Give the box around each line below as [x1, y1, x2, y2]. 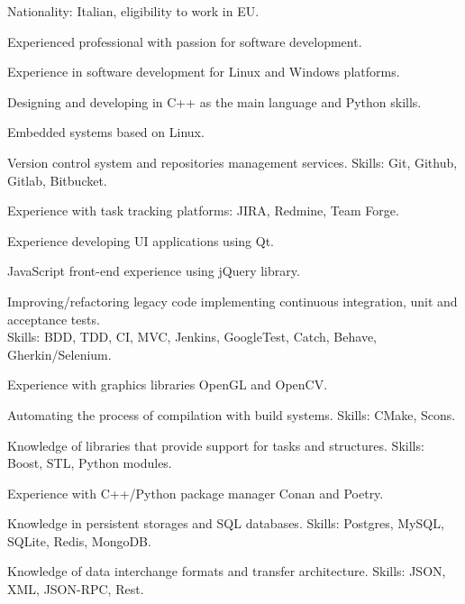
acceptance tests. [7, 309, 100, 328]
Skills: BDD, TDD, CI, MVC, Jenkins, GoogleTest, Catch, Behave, [7, 327, 378, 346]
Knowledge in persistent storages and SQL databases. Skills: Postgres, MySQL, [7, 514, 444, 533]
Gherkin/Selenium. [7, 344, 112, 363]
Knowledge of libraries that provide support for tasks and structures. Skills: [7, 435, 424, 454]
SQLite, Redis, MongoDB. [7, 531, 151, 550]
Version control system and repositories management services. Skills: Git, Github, [7, 152, 458, 171]
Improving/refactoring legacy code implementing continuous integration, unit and [7, 291, 458, 310]
